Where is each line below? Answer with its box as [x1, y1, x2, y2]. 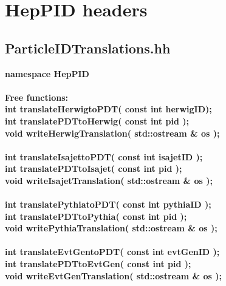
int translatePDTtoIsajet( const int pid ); [5, 162, 182, 175]
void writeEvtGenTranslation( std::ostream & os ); [5, 269, 222, 282]
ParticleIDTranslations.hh [5, 38, 171, 57]
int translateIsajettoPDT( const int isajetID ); [5, 150, 203, 163]
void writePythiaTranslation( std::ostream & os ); [5, 222, 217, 234]
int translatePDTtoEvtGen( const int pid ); [5, 257, 191, 270]
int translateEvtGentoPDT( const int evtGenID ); [5, 245, 220, 258]
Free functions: [5, 90, 69, 103]
